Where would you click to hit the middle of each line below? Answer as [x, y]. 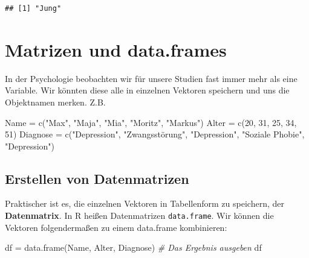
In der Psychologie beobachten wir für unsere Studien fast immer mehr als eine [151, 78]
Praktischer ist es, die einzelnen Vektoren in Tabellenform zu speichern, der [145, 203]
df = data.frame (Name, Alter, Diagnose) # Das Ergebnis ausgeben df [133, 247]
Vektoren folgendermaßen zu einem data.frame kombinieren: [116, 227]
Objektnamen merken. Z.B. [55, 102]
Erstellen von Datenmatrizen [97, 178]
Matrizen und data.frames [116, 49]
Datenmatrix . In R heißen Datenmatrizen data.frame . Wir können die [139, 216]
